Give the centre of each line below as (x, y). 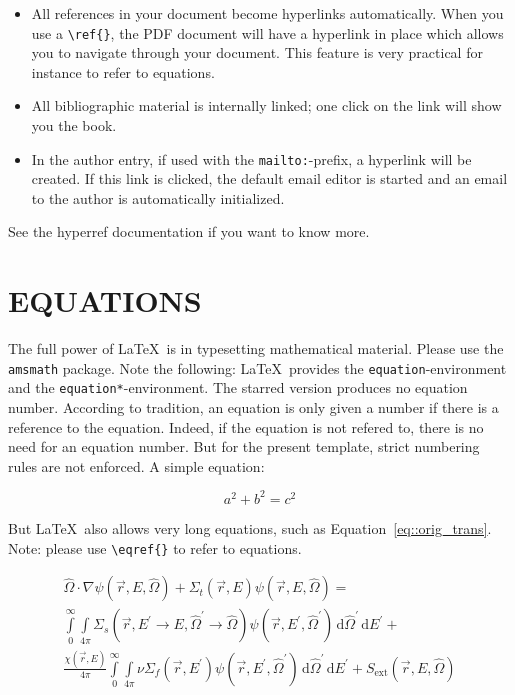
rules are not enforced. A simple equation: (136, 465)
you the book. (74, 125)
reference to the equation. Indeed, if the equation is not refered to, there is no (246, 426)
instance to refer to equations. (123, 71)
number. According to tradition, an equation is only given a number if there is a (253, 407)
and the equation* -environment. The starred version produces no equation (238, 387)
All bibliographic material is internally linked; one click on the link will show (266, 105)
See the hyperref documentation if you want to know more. (189, 231)
